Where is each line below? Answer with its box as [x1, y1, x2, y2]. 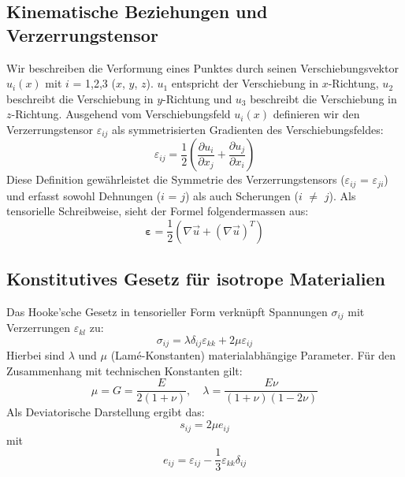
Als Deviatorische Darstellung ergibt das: [6, 404, 205, 420]
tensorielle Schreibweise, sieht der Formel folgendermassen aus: [6, 203, 309, 219]
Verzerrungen [6, 319, 71, 336]
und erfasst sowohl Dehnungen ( [6, 187, 162, 203]
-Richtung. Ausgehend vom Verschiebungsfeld [11, 106, 231, 122]
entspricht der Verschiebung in [171, 75, 319, 91]
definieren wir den [273, 106, 360, 122]
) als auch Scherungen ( [184, 187, 299, 203]
